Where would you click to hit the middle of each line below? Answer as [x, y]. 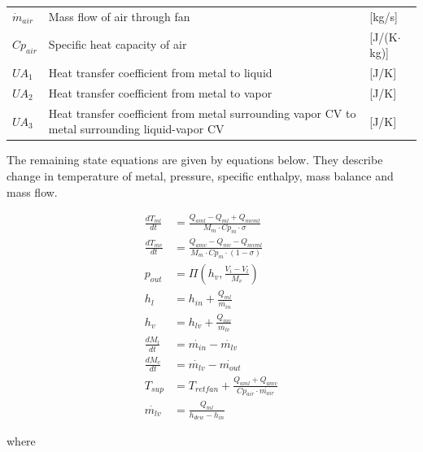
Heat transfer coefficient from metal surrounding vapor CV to [202, 113]
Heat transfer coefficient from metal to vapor [160, 92]
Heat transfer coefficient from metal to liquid [160, 73]
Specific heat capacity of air [118, 44]
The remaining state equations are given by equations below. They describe [195, 160]
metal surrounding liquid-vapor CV [136, 129]
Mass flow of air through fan [119, 16]
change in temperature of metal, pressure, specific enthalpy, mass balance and [200, 176]
